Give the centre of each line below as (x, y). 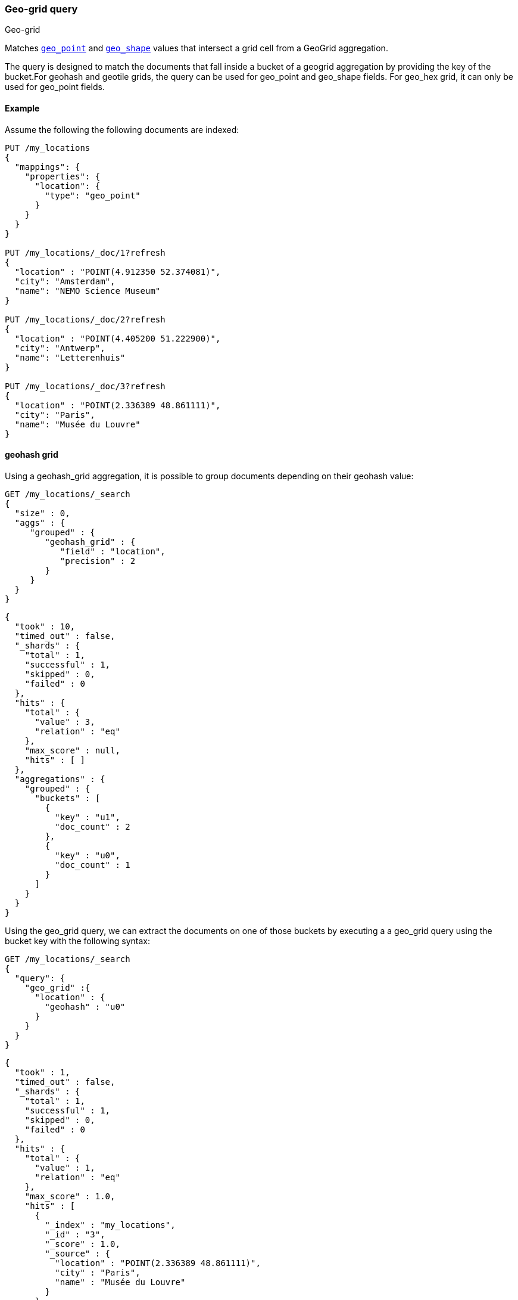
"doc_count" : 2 (93, 826)
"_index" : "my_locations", (110, 1225)
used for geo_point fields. (55, 87)
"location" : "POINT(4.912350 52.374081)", (118, 272)
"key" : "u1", (88, 817)
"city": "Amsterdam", (65, 281)
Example (22, 108)
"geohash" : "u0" (85, 1006)
